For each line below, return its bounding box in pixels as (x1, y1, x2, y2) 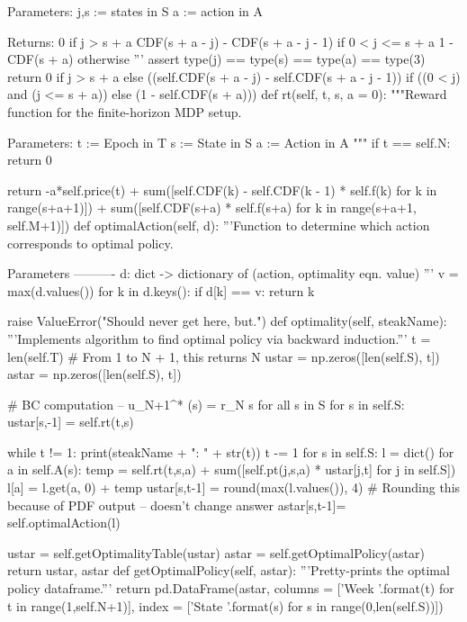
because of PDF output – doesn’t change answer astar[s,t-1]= (7, 495, 346, 514)
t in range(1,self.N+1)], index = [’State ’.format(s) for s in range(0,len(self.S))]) (7, 596, 444, 615)
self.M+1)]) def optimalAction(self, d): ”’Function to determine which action (7, 215, 430, 234)
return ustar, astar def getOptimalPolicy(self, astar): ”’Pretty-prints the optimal (7, 561, 450, 580)
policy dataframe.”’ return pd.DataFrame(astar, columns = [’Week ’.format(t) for (7, 579, 454, 598)
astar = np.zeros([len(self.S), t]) (7, 365, 182, 383)
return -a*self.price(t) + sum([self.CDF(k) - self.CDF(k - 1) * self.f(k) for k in (7, 180, 437, 199)
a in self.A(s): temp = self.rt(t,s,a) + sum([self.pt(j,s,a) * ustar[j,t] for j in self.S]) (7, 460, 456, 479)
